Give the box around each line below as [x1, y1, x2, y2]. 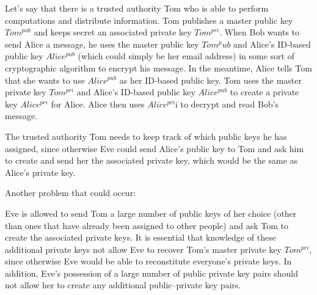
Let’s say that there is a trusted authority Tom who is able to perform [5, 2, 269, 14]
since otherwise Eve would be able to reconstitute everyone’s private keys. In [5, 255, 292, 268]
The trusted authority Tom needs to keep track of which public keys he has [5, 129, 287, 142]
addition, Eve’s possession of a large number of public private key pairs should [5, 266, 299, 279]
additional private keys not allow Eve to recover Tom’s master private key [5, 242, 282, 255]
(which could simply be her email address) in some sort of [78, 49, 294, 62]
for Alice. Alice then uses [51, 97, 145, 110]
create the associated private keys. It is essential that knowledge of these [5, 231, 276, 244]
